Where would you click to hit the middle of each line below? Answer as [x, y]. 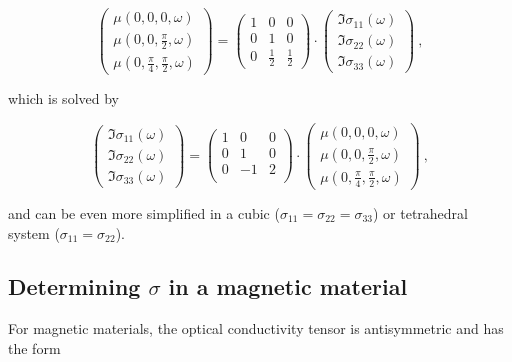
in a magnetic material [288, 286]
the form [34, 347]
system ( [34, 232]
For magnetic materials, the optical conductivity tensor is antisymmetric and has [256, 328]
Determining [74, 286]
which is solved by [63, 98]
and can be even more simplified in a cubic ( [144, 212]
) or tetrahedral [420, 212]
